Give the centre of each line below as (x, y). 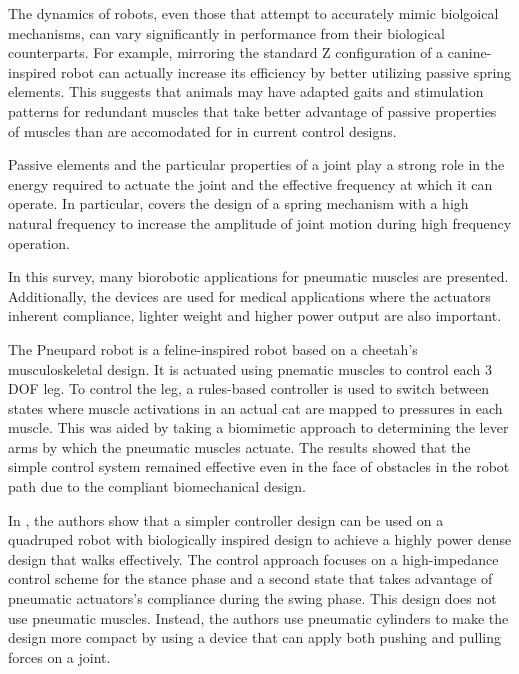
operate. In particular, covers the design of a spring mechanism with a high (238, 203)
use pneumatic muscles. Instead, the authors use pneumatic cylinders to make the (258, 617)
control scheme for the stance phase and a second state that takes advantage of (250, 578)
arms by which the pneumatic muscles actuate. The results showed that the (239, 446)
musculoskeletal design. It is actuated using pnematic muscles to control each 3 (250, 368)
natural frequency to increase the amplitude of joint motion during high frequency (260, 222)
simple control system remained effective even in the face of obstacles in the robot (259, 466)
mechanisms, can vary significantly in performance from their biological (226, 32)
